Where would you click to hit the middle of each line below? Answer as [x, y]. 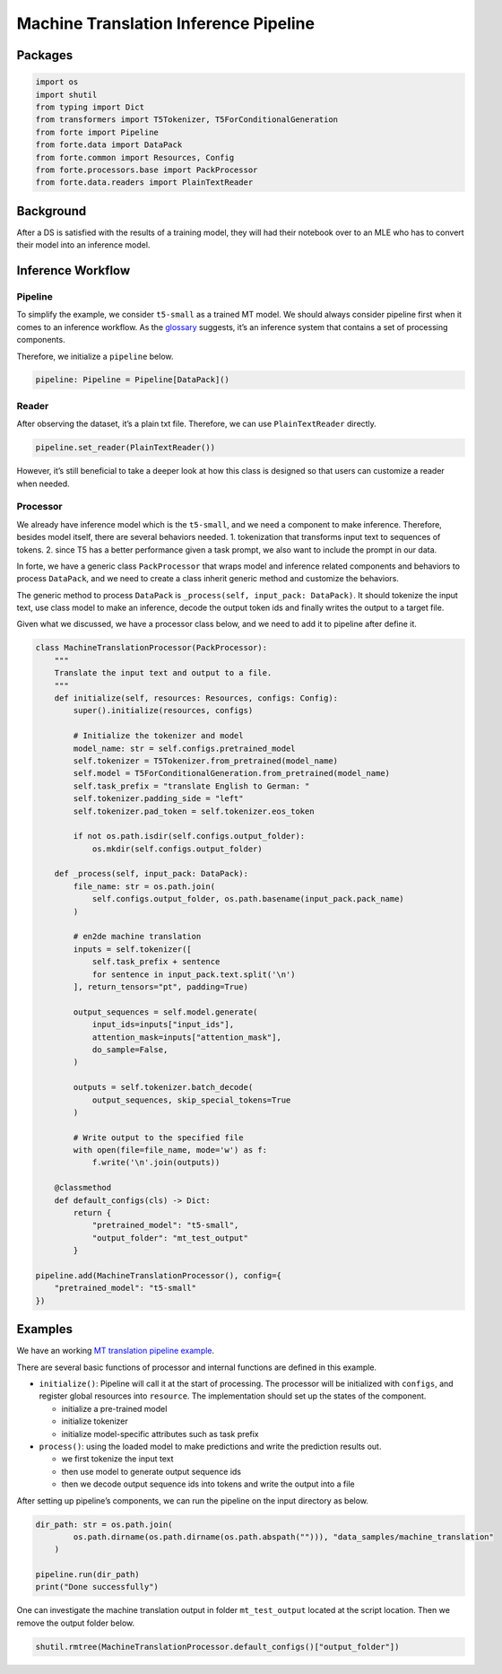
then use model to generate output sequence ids [151, 1471]
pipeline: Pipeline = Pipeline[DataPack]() [133, 380]
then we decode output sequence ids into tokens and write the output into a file [208, 1484]
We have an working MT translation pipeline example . [116, 1351]
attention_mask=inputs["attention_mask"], [186, 1037]
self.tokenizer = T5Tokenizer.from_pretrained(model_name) [206, 761]
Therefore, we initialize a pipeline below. [95, 356]
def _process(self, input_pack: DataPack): [151, 874]
